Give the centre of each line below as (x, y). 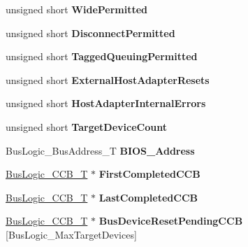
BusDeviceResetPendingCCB (171, 221)
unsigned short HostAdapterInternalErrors (106, 103)
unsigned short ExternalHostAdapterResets (108, 79)
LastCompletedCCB (148, 197)
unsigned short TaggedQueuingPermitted (102, 56)
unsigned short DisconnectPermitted (90, 33)
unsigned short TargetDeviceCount (86, 126)
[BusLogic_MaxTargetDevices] (71, 234)
